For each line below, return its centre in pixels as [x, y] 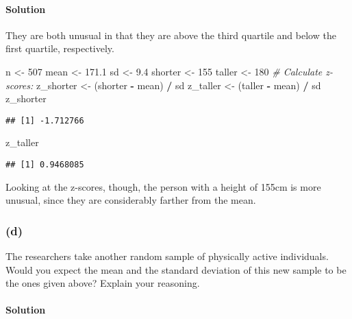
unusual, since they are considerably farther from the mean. [131, 200]
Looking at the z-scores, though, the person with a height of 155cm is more [163, 186]
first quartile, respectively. [60, 48]
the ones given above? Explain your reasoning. [103, 283]
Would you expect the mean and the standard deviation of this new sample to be [176, 269]
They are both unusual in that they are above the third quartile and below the [171, 35]
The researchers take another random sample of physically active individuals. [167, 256]
